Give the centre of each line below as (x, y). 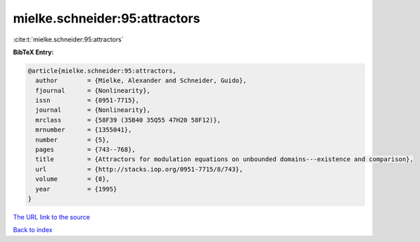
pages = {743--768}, (86, 150)
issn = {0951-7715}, (88, 101)
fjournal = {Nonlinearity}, (93, 90)
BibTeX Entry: (33, 52)
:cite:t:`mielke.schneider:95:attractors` (68, 39)
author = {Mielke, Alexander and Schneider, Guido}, (141, 81)
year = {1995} (76, 189)
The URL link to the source (52, 217)
